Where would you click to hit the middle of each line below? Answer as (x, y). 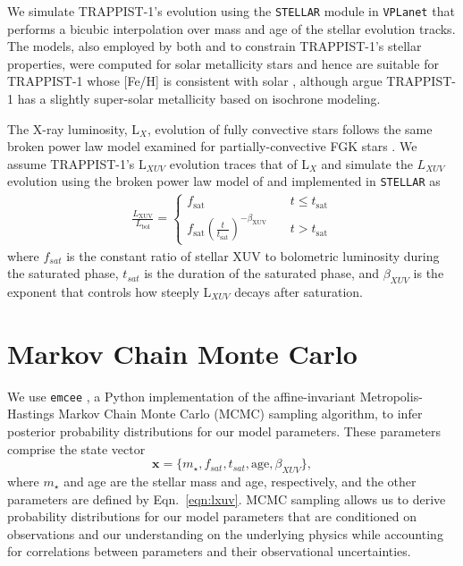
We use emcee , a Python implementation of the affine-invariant (182, 396)
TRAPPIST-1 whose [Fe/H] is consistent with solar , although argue (195, 81)
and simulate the (367, 163)
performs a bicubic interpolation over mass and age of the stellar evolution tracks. (231, 28)
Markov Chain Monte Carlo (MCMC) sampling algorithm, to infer (240, 414)
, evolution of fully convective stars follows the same (290, 128)
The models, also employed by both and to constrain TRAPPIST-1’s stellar (215, 46)
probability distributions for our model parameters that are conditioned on (212, 516)
